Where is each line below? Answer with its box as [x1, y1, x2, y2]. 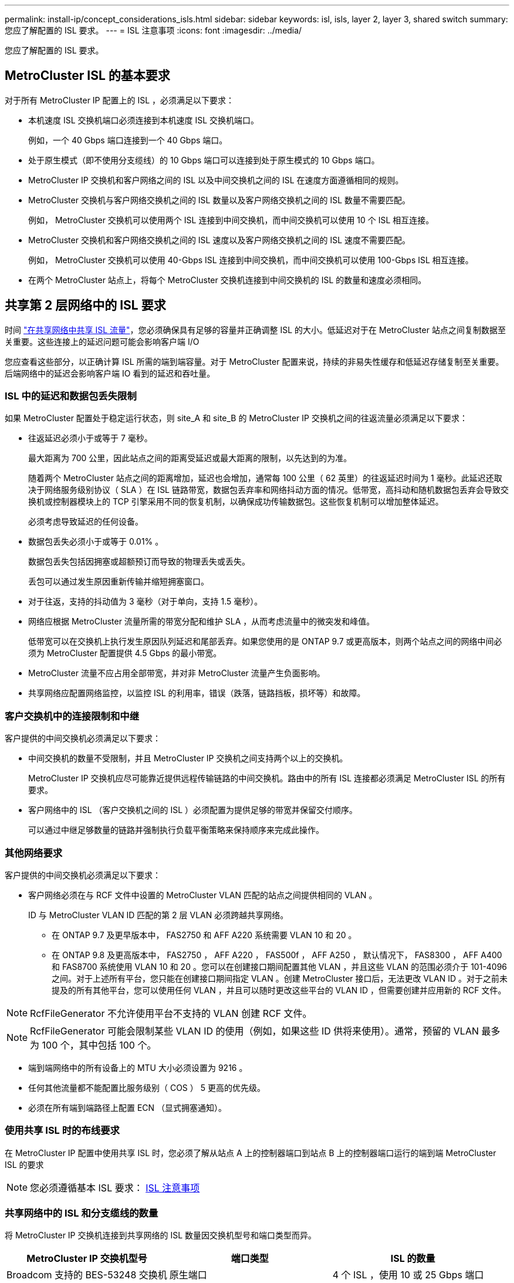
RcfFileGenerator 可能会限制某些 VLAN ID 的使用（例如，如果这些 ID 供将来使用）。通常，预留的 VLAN [30, 1025, 479, 1037]
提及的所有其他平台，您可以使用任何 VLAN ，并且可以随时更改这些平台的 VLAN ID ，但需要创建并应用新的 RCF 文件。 [52, 985, 506, 995]
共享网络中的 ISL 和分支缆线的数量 [5, 1207, 158, 1220]
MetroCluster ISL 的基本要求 [5, 68, 170, 83]
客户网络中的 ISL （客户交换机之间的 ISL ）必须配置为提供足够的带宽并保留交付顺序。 [28, 805, 358, 815]
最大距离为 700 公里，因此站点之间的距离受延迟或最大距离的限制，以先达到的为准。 [28, 453, 352, 464]
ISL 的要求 [5, 1159, 44, 1170]
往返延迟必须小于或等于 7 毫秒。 [28, 433, 153, 444]
